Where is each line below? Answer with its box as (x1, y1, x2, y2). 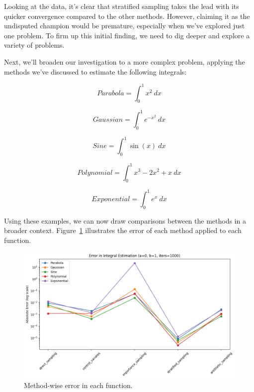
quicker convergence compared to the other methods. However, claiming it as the (4, 10, 250, 21)
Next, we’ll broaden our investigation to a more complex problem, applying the (4, 56, 245, 67)
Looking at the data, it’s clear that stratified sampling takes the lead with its (4, 1, 239, 11)
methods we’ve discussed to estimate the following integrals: (4, 66, 187, 77)
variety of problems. (4, 40, 65, 50)
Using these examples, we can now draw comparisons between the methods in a (4, 215, 246, 226)
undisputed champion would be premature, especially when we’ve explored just (4, 20, 245, 31)
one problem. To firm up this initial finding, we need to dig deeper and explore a (4, 30, 250, 40)
